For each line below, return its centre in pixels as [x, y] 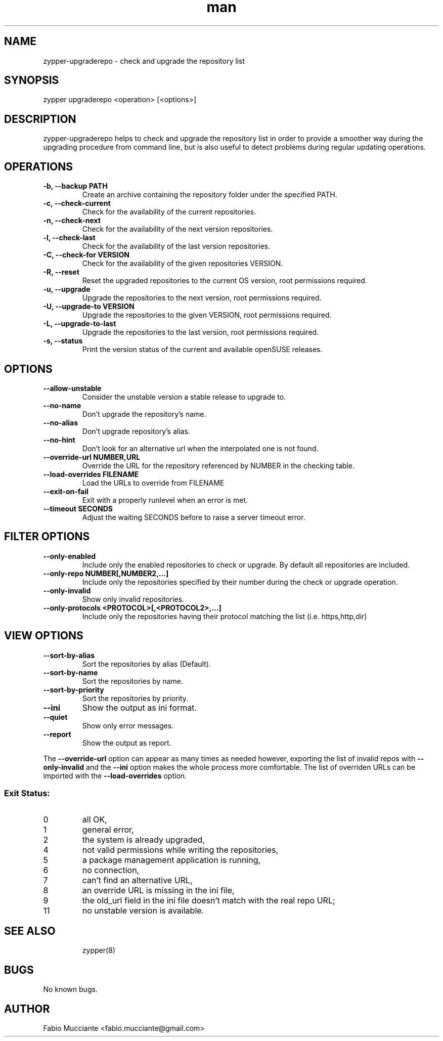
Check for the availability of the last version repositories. [176, 246]
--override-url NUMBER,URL [92, 457]
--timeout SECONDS [78, 508]
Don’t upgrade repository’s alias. [136, 431]
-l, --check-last [69, 238]
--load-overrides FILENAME [91, 474]
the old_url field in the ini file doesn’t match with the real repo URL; [209, 901]
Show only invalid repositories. [133, 599]
